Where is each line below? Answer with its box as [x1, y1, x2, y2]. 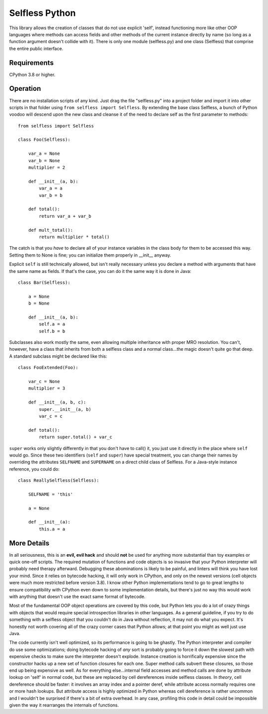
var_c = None [28, 379, 60, 384]
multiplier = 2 [28, 165, 66, 171]
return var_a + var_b [39, 213, 92, 219]
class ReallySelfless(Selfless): [18, 478, 99, 483]
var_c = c [39, 413, 63, 419]
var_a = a [39, 186, 63, 191]
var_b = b [39, 193, 63, 198]
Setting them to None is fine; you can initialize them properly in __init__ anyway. [9, 252, 171, 258]
